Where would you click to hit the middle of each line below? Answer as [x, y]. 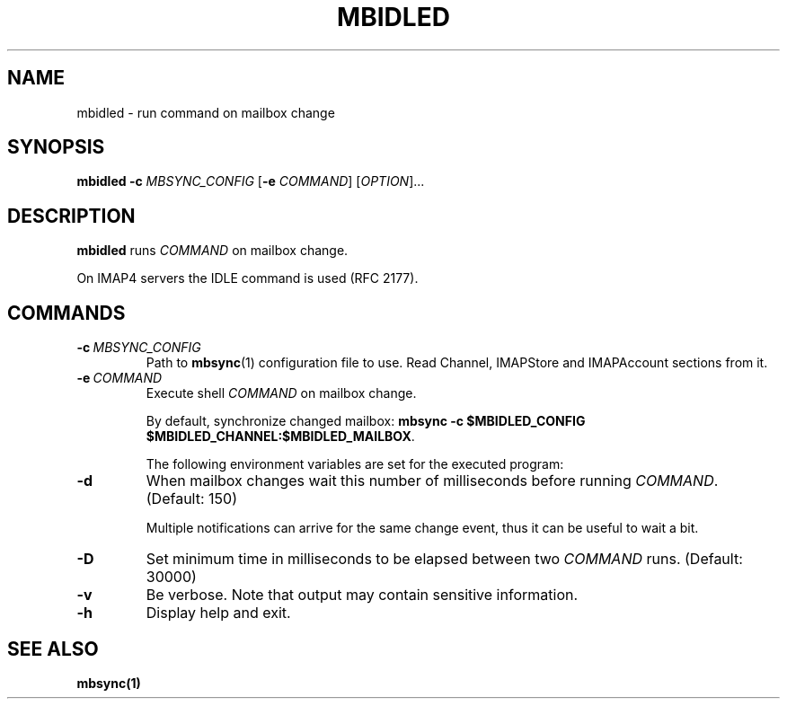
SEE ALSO [53, 649]
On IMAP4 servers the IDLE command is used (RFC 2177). [248, 278]
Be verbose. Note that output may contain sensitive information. [362, 595]
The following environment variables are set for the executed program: [355, 464]
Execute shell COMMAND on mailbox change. [281, 393]
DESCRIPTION [71, 216]
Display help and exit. [218, 613]
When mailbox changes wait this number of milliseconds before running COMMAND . [432, 481]
